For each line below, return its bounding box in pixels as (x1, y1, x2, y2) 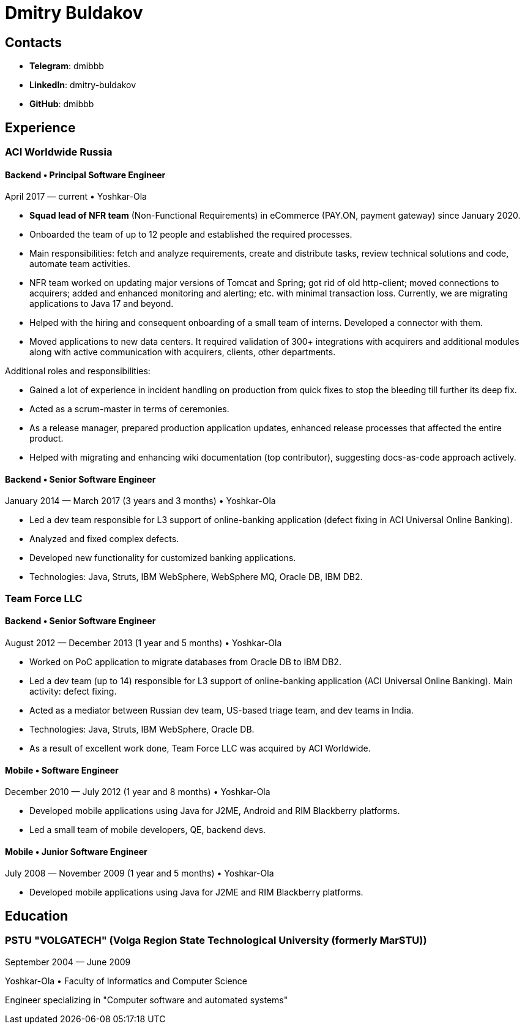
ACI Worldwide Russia (5, 146, 113, 159)
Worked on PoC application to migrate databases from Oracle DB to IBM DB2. (29, 657, 341, 668)
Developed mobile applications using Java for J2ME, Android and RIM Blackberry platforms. (29, 805, 400, 816)
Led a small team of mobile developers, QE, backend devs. (29, 824, 266, 835)
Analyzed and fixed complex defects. (29, 533, 179, 545)
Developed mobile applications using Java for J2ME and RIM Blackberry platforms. (29, 887, 363, 898)
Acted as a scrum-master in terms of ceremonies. (29, 404, 229, 415)
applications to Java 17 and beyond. (29, 298, 174, 309)
